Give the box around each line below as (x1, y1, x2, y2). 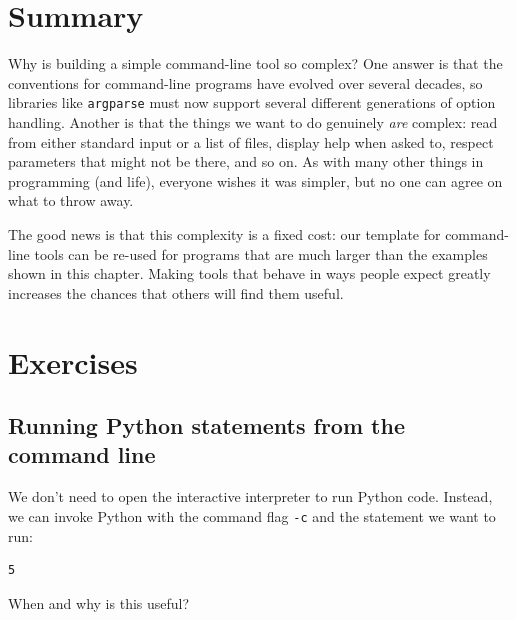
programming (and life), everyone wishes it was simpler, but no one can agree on (8, 170, 503, 191)
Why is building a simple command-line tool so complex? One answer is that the (8, 53, 503, 74)
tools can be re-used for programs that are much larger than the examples (34, 243, 488, 264)
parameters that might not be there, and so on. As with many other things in (8, 151, 484, 172)
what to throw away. (8, 190, 134, 211)
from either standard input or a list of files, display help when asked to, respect (8, 131, 494, 152)
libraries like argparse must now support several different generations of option (8, 92, 496, 113)
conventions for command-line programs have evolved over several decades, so (8, 72, 483, 93)
